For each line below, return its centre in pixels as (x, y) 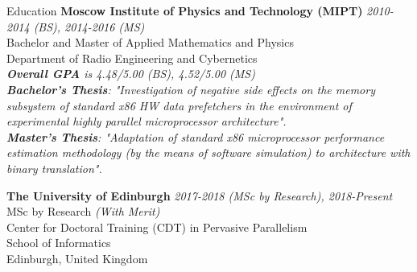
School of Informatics (59, 243)
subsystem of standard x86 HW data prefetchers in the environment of (179, 105)
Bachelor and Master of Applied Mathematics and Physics (150, 42)
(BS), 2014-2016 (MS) (89, 26)
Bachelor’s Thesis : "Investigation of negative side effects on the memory (191, 89)
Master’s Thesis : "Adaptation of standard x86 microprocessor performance (196, 136)
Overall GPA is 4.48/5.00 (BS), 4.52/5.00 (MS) (131, 74)
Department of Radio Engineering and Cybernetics (132, 58)
